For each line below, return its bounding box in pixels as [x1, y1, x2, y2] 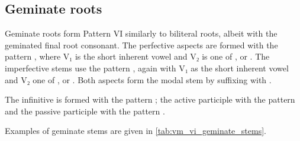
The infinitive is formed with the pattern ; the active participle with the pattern [5, 93, 295, 106]
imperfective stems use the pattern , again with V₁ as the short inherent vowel [5, 61, 289, 74]
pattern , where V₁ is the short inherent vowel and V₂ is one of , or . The [5, 50, 270, 63]
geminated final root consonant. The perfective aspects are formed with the [5, 38, 278, 51]
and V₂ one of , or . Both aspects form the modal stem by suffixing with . [5, 73, 272, 86]
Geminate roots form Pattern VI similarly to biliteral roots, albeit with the [5, 27, 278, 40]
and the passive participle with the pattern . [5, 104, 165, 117]
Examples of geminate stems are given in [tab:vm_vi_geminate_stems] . [5, 124, 266, 137]
